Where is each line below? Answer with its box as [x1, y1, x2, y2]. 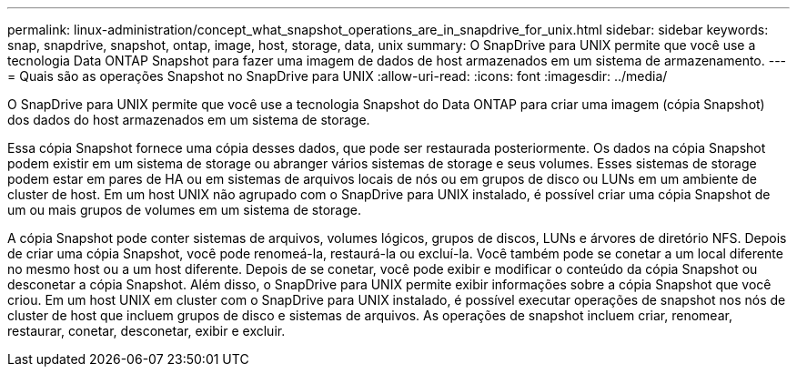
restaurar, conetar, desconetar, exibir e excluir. [7, 323, 286, 339]
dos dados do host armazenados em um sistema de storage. [7, 112, 370, 127]
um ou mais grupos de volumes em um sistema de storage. [7, 202, 361, 217]
